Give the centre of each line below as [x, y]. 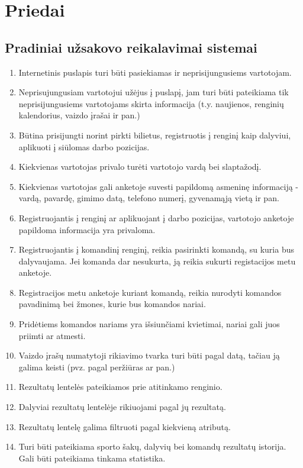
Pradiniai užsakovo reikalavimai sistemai [131, 47]
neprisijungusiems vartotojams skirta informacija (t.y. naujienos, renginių [151, 103]
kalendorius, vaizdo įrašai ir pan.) [79, 115]
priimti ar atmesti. [52, 335]
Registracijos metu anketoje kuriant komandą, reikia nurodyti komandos [150, 292]
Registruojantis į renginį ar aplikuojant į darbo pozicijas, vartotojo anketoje [156, 217]
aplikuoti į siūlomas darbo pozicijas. [84, 146]
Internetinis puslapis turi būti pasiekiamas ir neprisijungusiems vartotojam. [155, 72]
